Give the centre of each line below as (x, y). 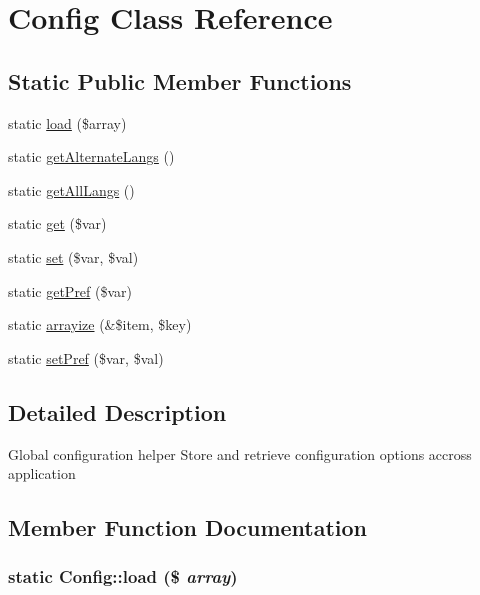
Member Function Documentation (188, 527)
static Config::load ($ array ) (123, 576)
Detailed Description (117, 411)
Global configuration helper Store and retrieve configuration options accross (240, 453)
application (42, 473)
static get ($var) (57, 223)
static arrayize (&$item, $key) (100, 324)
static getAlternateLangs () (91, 156)
